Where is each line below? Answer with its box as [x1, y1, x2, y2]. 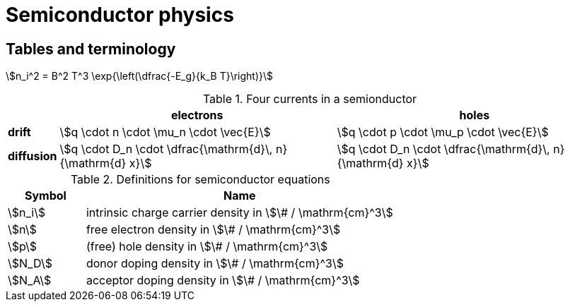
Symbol [24, 188, 66, 203]
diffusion [8, 149, 57, 164]
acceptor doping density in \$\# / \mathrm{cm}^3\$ [86, 273, 360, 288]
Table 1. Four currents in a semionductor [202, 92, 417, 107]
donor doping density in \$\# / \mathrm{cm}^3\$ [86, 256, 344, 271]
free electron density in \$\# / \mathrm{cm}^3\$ [86, 222, 341, 237]
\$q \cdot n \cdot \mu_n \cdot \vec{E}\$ [59, 125, 271, 140]
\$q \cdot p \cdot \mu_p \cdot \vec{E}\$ [337, 125, 549, 140]
